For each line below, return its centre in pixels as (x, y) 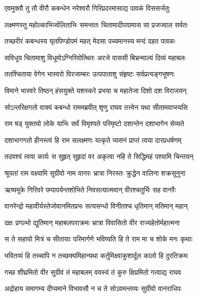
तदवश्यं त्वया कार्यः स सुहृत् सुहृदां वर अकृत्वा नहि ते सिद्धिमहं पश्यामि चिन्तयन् (99, 156)
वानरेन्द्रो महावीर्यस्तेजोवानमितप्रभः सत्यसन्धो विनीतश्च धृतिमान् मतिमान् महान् (96, 206)
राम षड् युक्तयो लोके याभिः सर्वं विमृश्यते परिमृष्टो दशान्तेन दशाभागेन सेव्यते (94, 123)
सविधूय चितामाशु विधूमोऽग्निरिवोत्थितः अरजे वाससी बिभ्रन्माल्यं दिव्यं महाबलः (95, 57)
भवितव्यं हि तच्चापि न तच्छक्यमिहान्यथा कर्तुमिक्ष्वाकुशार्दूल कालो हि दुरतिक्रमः (97, 255)
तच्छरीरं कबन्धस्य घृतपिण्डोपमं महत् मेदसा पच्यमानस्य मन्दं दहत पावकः (90, 41)
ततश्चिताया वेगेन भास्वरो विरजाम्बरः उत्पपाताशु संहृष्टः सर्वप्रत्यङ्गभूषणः (90, 74)
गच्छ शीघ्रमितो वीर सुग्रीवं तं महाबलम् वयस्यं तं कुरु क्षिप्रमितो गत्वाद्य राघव (93, 272)
